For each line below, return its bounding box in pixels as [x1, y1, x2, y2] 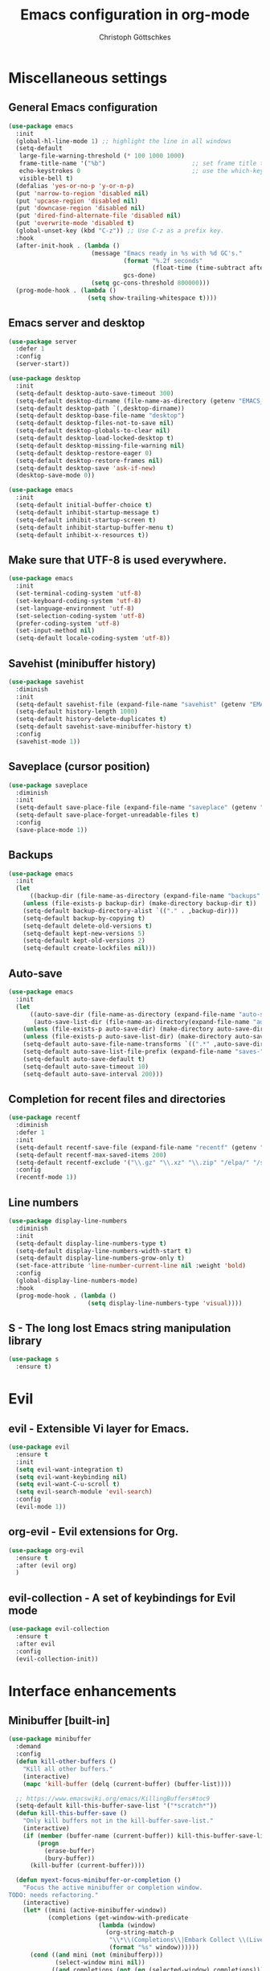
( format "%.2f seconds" [123, 256, 203, 264]
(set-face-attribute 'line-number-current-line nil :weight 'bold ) [15, 1262, 247, 1270]
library [8, 1334, 43, 1347]
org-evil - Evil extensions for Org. [8, 1525, 179, 1539]
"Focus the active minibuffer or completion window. [22, 1883, 203, 1892]
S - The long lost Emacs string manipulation [8, 1321, 231, 1335]
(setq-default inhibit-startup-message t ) [15, 508, 160, 516]
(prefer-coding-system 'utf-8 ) [15, 619, 121, 628]
